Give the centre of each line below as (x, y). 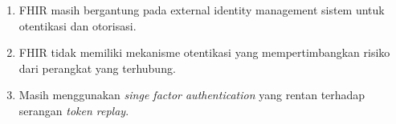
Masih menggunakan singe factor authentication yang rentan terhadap (192, 95)
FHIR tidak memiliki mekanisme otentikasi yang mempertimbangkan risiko (204, 52)
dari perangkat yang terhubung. (97, 68)
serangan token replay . (74, 110)
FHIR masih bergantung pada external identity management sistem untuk (202, 10)
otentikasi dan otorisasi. (78, 25)
